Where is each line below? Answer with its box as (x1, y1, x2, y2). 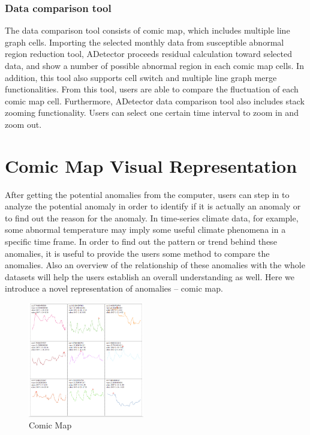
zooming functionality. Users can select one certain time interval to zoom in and (5, 106, 299, 119)
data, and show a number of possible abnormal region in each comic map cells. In (5, 59, 304, 71)
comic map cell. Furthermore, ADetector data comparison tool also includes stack (5, 94, 305, 107)
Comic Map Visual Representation (5, 153, 297, 178)
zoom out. (5, 118, 42, 130)
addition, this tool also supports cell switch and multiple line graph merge (5, 71, 277, 83)
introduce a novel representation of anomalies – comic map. (5, 282, 223, 295)
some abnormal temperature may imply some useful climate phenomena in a (5, 223, 286, 236)
